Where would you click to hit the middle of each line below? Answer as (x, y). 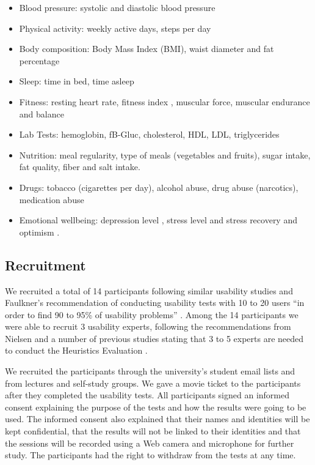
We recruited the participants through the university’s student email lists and (150, 371)
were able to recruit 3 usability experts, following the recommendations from (148, 326)
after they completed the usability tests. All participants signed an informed (147, 395)
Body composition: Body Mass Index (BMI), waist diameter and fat (147, 49)
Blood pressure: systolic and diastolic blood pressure (117, 7)
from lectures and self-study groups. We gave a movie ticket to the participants (153, 383)
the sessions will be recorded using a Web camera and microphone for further (150, 443)
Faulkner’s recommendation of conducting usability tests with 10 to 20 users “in (155, 303)
